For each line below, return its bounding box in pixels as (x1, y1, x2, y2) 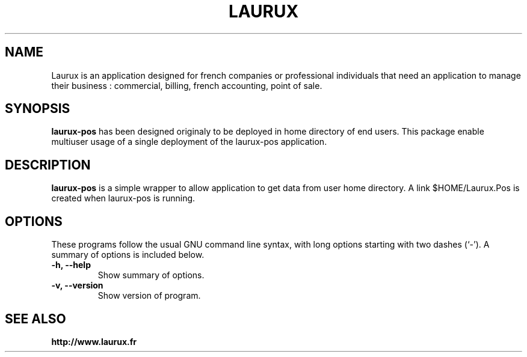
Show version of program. (97, 290, 201, 301)
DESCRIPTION (5, 157, 91, 172)
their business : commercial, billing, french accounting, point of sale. (51, 80, 322, 91)
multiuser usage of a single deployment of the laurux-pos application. (51, 136, 327, 147)
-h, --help (51, 260, 91, 270)
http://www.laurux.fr (51, 336, 137, 347)
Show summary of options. (97, 270, 205, 281)
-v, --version (51, 280, 103, 291)
